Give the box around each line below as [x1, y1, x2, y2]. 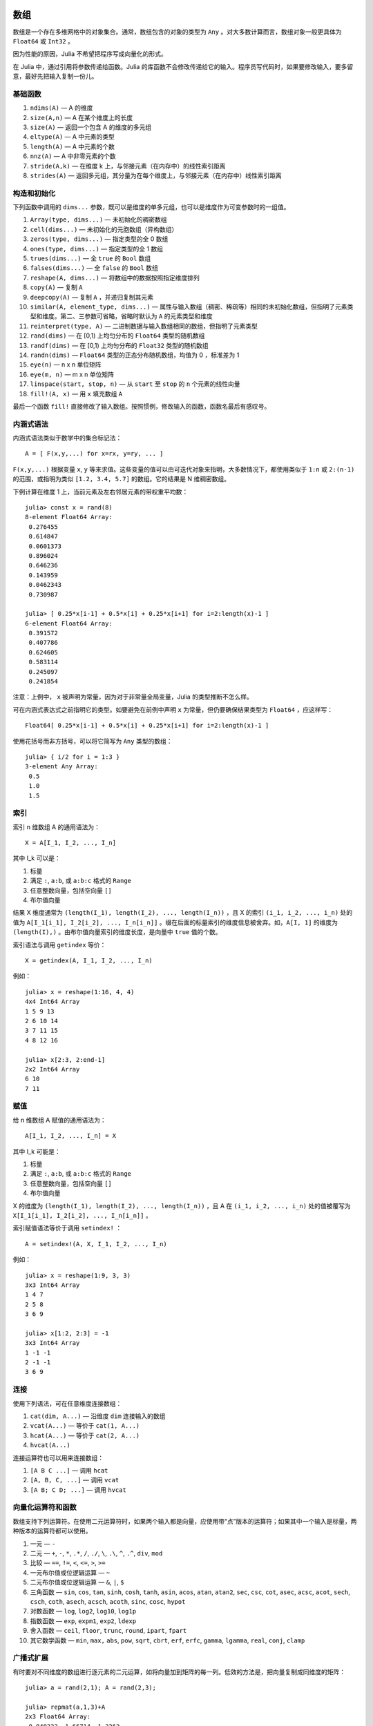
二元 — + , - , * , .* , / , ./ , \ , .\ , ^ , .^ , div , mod [30, 1549, 163, 1557]
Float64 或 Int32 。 [12, 37, 74, 45]
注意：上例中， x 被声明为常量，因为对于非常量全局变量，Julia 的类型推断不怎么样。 [12, 692, 254, 701]
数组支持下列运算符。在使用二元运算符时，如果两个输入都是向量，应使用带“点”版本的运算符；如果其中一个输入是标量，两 [12, 1517, 357, 1525]
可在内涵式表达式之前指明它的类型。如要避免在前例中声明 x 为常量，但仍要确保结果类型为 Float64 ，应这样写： [12, 705, 334, 714]
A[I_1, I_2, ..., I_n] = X [25, 1132, 117, 1140]
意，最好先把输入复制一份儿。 [12, 72, 98, 81]
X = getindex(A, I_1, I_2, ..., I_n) [25, 956, 153, 964]
